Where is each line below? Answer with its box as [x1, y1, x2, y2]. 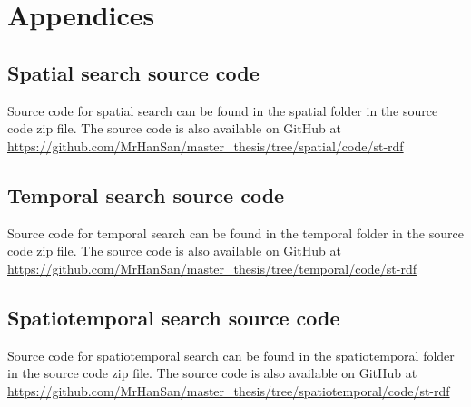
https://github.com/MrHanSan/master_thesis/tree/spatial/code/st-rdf [7, 136, 404, 155]
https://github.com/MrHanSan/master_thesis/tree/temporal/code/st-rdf [7, 258, 417, 277]
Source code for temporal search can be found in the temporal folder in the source [7, 223, 464, 242]
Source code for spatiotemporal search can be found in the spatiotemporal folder [7, 345, 455, 364]
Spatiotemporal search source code [7, 303, 340, 331]
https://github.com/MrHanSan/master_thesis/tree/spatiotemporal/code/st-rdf [7, 381, 450, 400]
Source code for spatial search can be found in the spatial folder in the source [7, 101, 438, 120]
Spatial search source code [7, 58, 260, 86]
